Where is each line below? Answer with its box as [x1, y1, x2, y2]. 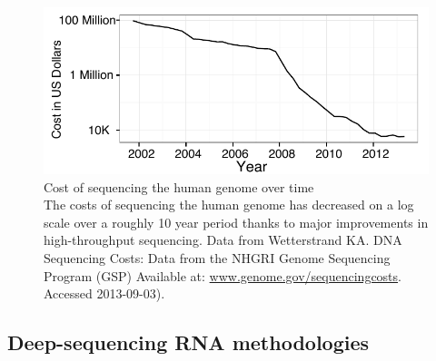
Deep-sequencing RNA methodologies [7, 328, 370, 356]
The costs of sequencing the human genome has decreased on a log [44, 195, 414, 214]
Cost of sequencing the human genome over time [44, 177, 314, 196]
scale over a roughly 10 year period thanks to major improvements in [44, 212, 429, 231]
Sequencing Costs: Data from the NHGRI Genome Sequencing [44, 249, 391, 268]
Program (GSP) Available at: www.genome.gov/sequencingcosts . [44, 266, 401, 285]
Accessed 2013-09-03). [44, 284, 165, 303]
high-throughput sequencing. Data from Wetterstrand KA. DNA [44, 230, 402, 249]
